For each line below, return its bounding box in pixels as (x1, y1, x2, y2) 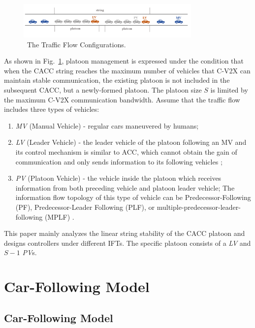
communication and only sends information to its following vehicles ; (15, 156, 223, 166)
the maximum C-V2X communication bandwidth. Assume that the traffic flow (4, 94, 240, 104)
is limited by (210, 85, 248, 95)
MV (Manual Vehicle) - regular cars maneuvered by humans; (15, 120, 199, 131)
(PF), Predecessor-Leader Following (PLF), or (15, 202, 155, 212)
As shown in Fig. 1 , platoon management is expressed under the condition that (4, 56, 244, 66)
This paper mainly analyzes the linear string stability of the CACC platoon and (4, 228, 245, 238)
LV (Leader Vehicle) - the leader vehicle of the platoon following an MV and (15, 137, 247, 147)
